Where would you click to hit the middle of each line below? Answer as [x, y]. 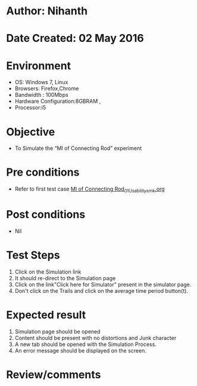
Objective [31, 132]
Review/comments [54, 374]
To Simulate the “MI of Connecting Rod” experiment [78, 148]
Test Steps [33, 255]
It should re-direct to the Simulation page [65, 278]
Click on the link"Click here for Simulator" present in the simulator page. [103, 284]
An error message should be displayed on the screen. [81, 350]
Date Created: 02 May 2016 [75, 39]
